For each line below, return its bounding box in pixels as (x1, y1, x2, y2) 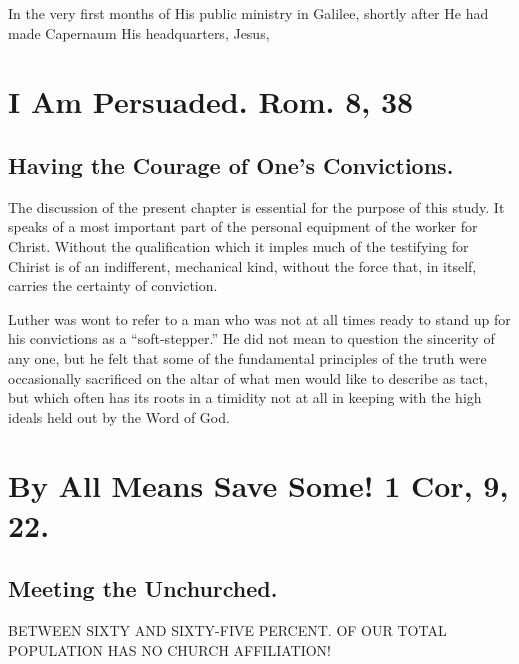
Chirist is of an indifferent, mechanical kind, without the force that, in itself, (8, 255, 477, 276)
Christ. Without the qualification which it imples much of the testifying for (8, 235, 469, 256)
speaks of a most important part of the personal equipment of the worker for (8, 216, 478, 237)
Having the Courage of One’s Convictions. (8, 149, 454, 180)
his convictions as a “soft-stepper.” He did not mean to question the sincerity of (8, 328, 495, 349)
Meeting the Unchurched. (8, 573, 278, 604)
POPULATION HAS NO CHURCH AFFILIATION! (8, 639, 331, 660)
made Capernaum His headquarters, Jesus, (8, 22, 270, 43)
